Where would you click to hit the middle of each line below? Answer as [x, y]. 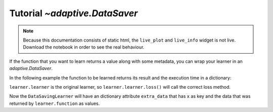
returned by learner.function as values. [55, 103]
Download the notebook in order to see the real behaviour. [84, 47]
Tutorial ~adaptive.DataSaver [74, 13]
